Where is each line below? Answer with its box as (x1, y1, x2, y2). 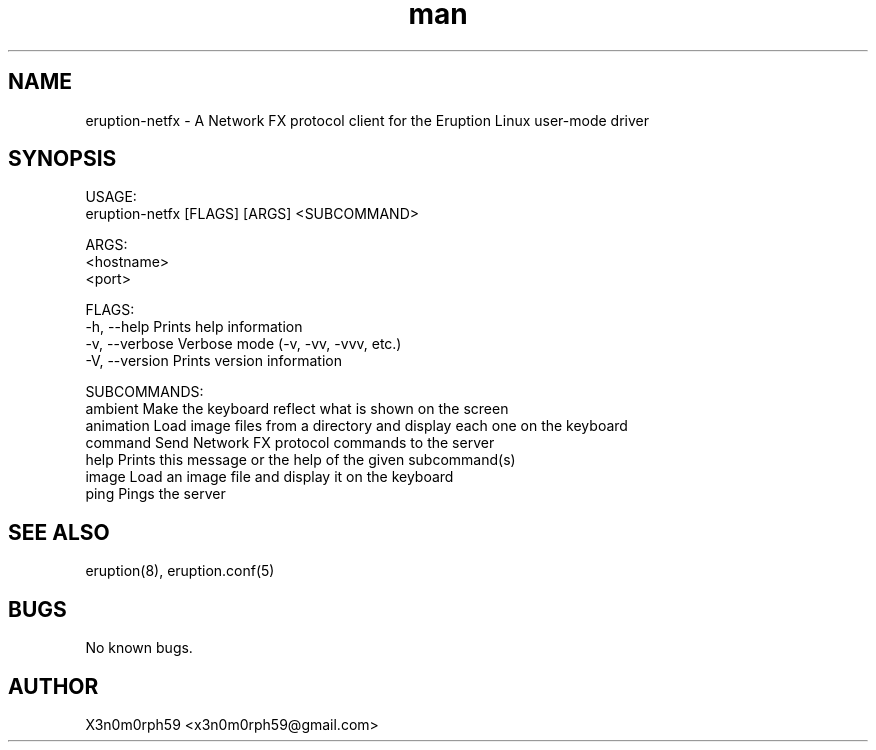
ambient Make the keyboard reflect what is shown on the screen (85, 400, 509, 418)
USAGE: (85, 188, 137, 206)
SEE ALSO (8, 519, 110, 545)
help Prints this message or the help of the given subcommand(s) (85, 451, 516, 469)
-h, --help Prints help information (85, 318, 303, 336)
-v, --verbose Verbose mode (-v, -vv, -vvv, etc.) (85, 335, 402, 353)
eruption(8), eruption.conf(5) (85, 562, 275, 580)
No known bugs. (85, 639, 193, 657)
